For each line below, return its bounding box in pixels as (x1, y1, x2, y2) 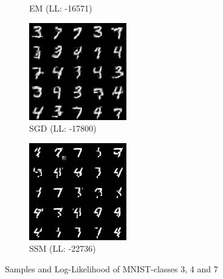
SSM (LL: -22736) (29, 242, 96, 255)
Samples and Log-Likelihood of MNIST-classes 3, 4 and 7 (5, 262, 218, 275)
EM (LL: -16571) (29, 2, 92, 14)
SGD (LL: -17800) (29, 122, 97, 135)
